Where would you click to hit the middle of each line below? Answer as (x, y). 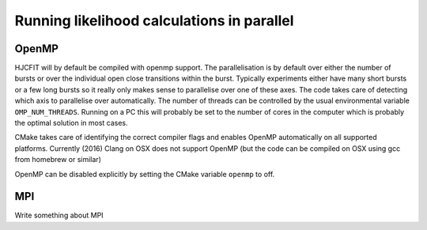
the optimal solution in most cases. (71, 123)
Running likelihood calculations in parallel (154, 21)
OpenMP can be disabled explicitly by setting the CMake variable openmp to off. (145, 174)
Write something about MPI (59, 215)
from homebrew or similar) (58, 160)
